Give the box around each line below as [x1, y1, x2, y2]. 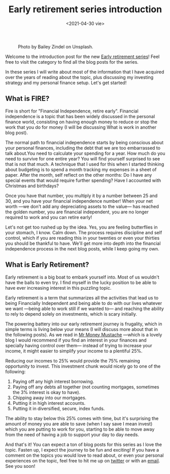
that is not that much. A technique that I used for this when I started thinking [5, 161, 164, 167]
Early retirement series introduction [8, 4, 162, 15]
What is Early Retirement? [5, 261, 89, 269]
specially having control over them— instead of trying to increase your [5, 342, 152, 348]
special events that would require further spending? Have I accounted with [5, 177, 161, 183]
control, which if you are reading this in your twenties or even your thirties [5, 235, 160, 241]
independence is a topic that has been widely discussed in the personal [5, 113, 155, 119]
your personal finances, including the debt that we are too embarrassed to [5, 145, 161, 151]
